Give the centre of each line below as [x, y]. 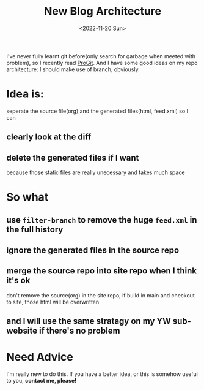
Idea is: [25, 94]
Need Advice [40, 357]
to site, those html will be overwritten [53, 302]
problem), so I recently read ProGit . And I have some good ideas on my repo [102, 63]
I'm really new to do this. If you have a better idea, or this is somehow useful [102, 374]
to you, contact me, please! [42, 381]
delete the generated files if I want [73, 158]
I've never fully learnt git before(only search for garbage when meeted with [101, 56]
